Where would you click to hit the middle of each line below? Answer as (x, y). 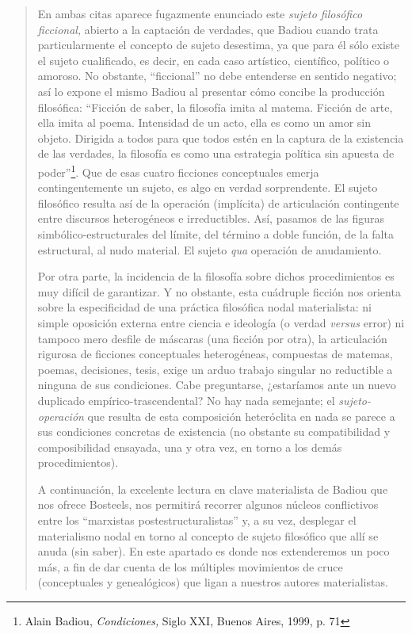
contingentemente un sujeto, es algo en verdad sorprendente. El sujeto (208, 187)
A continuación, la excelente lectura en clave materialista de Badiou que (213, 489)
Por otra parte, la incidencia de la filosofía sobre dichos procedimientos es (216, 276)
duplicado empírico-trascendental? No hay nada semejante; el (186, 400)
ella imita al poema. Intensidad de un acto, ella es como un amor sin (204, 122)
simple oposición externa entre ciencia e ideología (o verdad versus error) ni (221, 322)
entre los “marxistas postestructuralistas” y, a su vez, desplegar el (197, 520)
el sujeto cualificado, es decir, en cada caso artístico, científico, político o (214, 60)
